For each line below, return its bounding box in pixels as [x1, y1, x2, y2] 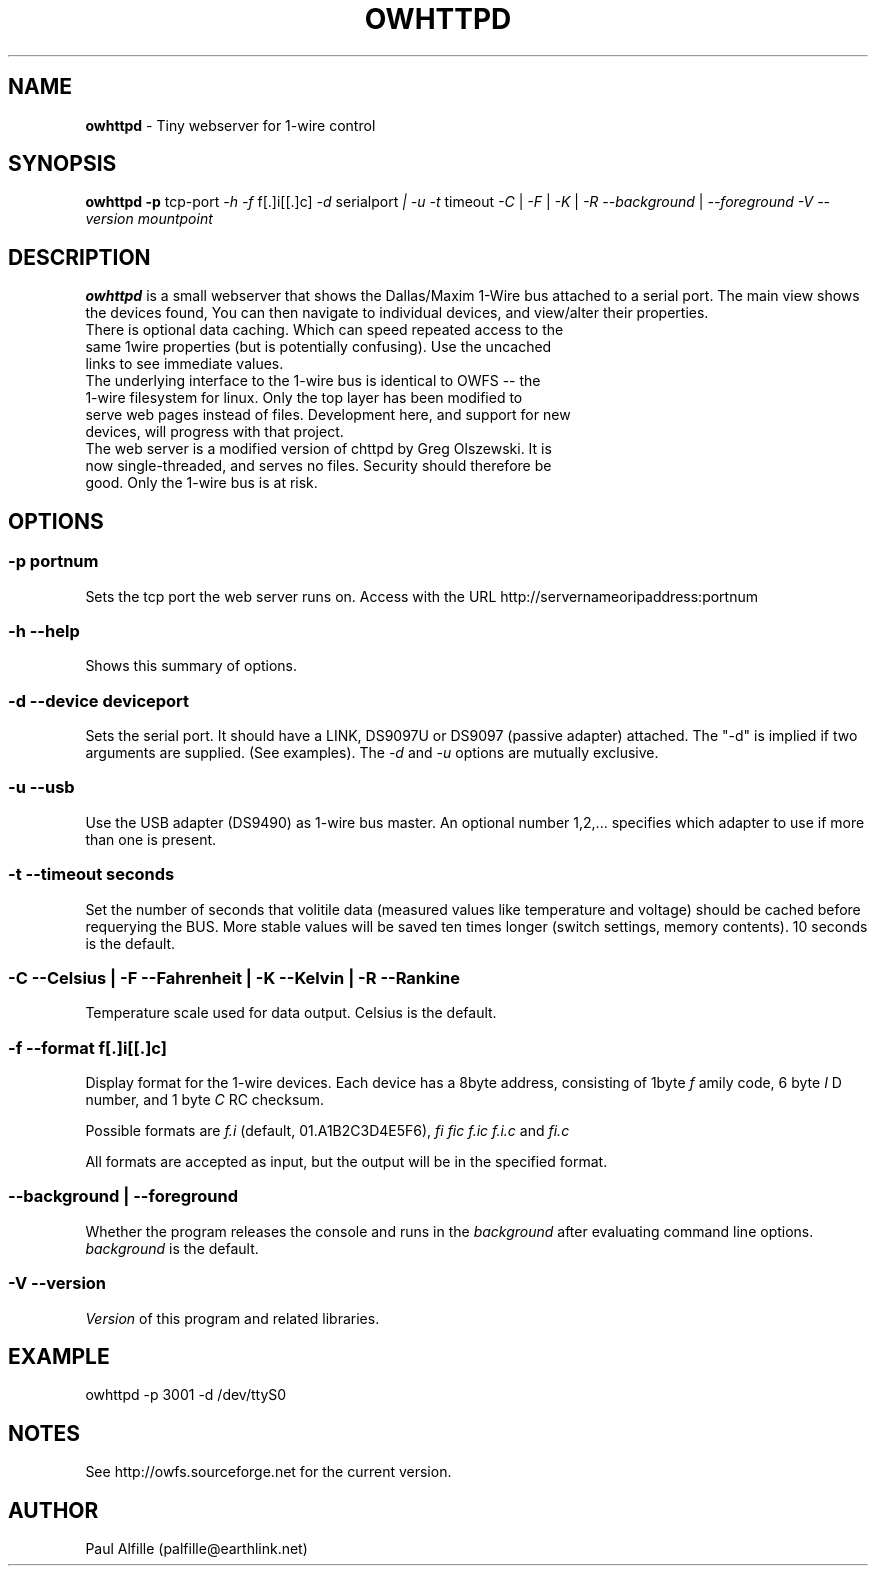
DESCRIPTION [8, 244, 151, 270]
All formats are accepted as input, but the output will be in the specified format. [85, 1153, 608, 1170]
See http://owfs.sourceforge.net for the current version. [85, 1463, 452, 1481]
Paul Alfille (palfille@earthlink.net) [85, 1540, 308, 1558]
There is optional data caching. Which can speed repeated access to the [85, 321, 564, 339]
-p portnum [8, 551, 99, 572]
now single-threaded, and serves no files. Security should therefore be [85, 457, 552, 475]
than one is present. [85, 830, 217, 848]
